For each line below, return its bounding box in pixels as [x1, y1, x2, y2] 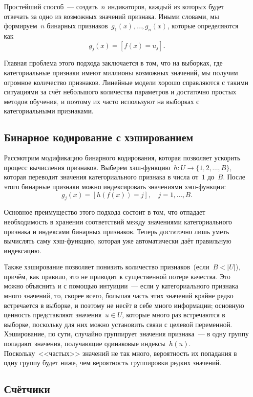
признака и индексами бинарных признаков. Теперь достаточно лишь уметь [4, 226, 229, 236]
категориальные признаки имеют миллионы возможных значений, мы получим [4, 67, 238, 77]
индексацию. [4, 245, 42, 255]
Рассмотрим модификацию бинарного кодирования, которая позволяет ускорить [4, 153, 240, 163]
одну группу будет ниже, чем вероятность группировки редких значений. [4, 357, 222, 368]
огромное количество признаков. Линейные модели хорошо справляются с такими [4, 77, 249, 87]
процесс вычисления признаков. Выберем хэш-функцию [4, 162, 170, 172]
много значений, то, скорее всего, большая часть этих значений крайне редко [4, 290, 233, 301]
